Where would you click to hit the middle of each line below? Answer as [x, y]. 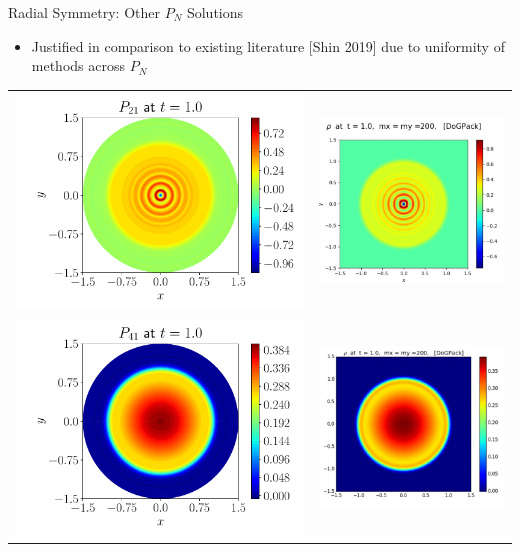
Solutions [215, 12]
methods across [78, 65]
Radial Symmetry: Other [84, 12]
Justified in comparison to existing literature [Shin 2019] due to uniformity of [268, 45]
